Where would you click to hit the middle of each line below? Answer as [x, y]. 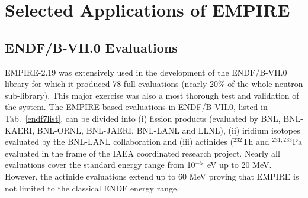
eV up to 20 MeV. [239, 165]
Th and [256, 142]
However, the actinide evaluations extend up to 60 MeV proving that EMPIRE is [152, 176]
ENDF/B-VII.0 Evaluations [91, 47]
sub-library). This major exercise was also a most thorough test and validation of [152, 95]
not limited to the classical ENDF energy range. [92, 188]
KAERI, [20, 130]
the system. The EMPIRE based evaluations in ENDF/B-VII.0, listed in [136, 107]
